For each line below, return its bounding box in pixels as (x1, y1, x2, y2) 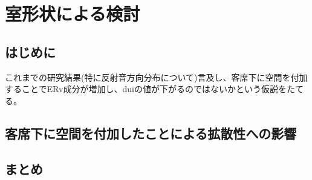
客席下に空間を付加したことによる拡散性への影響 (5, 123, 297, 142)
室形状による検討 (5, 1, 140, 26)
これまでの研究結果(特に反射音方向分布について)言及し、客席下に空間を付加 (5, 70, 308, 83)
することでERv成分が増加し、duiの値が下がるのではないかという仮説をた (5, 82, 295, 95)
